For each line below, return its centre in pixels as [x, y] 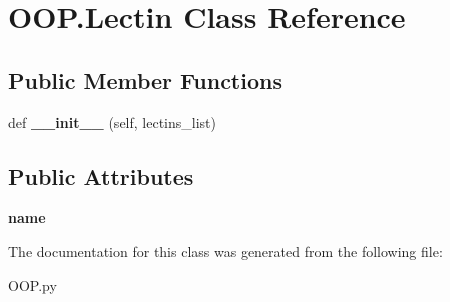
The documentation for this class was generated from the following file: [225, 250]
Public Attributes [101, 175]
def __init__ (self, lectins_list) [112, 121]
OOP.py [32, 284]
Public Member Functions [145, 79]
